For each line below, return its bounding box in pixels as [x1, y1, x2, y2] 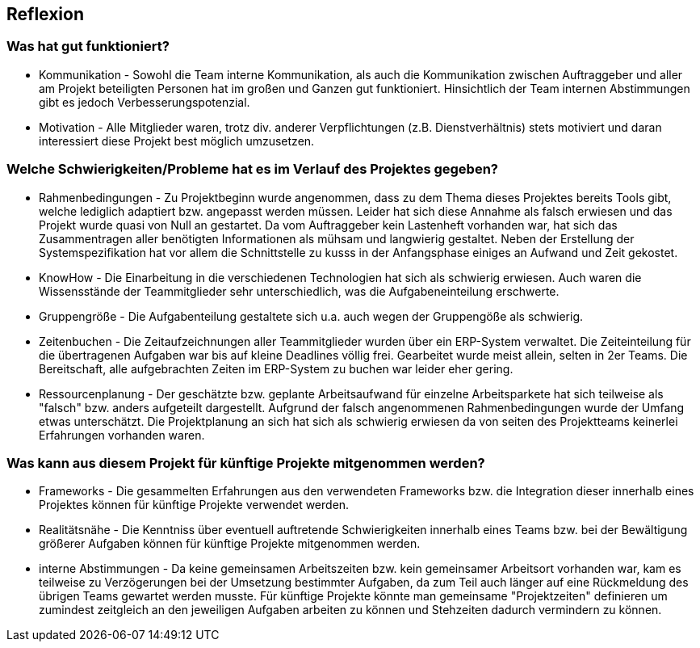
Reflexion [6, 4, 85, 24]
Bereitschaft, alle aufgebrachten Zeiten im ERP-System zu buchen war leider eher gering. [39, 361, 513, 376]
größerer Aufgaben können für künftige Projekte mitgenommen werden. [39, 536, 421, 551]
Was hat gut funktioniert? [6, 38, 170, 55]
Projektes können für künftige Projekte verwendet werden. [39, 498, 350, 512]
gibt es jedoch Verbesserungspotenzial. [39, 95, 250, 109]
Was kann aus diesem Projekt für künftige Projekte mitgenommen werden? [6, 454, 485, 471]
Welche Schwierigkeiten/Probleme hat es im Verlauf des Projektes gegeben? [6, 161, 499, 178]
